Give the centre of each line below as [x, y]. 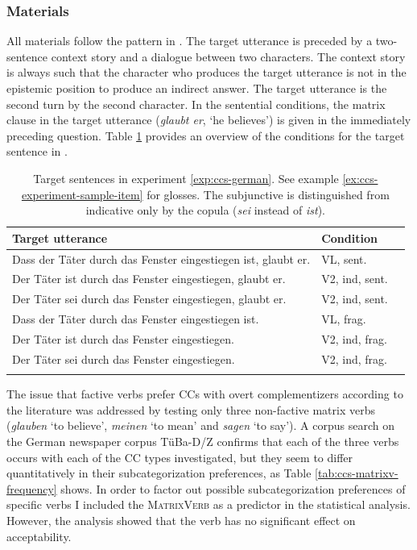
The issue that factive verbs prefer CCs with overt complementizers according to [205, 394]
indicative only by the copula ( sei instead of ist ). [205, 210]
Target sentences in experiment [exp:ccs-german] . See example [186, 178]
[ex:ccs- [360, 178]
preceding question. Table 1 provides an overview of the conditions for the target [206, 135]
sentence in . [37, 151]
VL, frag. [344, 319]
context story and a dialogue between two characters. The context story [228, 56]
